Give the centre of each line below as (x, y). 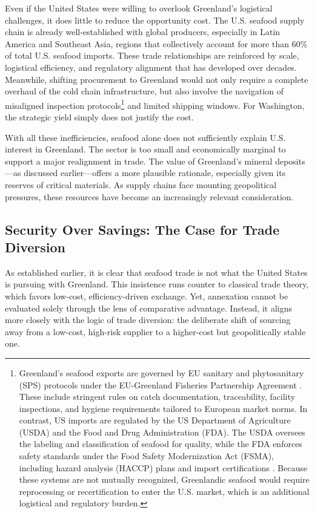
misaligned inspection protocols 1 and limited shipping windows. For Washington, (155, 104)
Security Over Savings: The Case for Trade (142, 229)
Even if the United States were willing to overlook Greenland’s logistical (139, 8)
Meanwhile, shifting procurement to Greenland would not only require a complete (157, 79)
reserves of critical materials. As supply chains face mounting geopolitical (141, 184)
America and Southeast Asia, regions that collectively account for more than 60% (156, 43)
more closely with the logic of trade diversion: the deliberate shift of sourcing (148, 320)
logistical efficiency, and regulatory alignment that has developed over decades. (151, 67)
